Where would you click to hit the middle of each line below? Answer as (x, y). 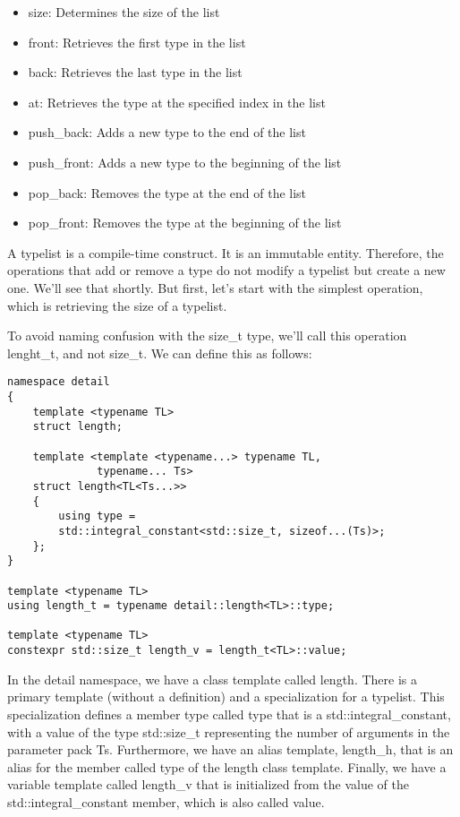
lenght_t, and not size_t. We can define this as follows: (160, 353)
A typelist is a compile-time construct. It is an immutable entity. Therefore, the (226, 252)
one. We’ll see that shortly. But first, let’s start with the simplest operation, (215, 287)
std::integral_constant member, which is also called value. (166, 801)
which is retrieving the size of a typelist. (117, 305)
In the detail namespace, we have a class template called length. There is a (212, 679)
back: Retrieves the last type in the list (135, 72)
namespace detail (59, 382)
